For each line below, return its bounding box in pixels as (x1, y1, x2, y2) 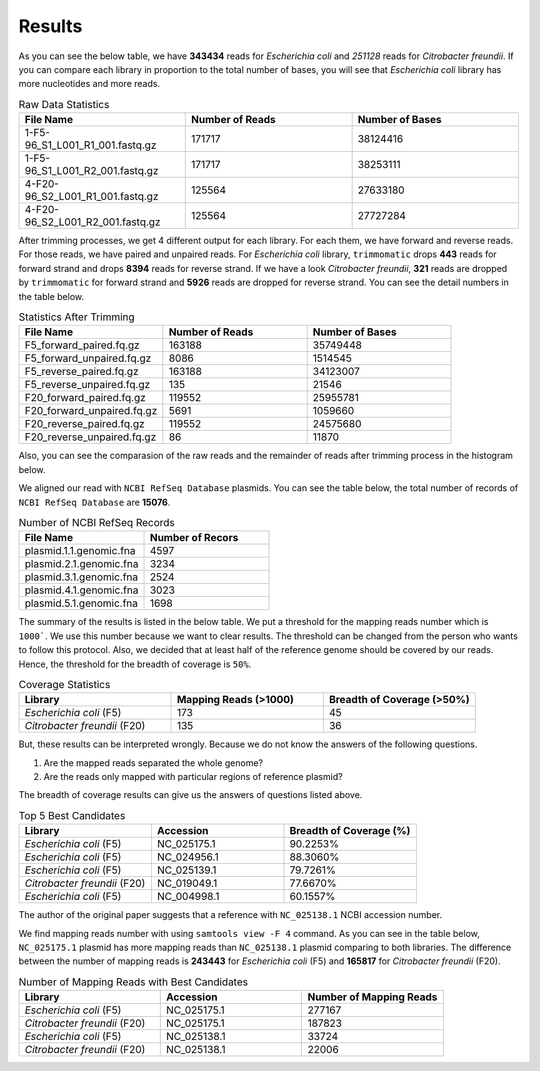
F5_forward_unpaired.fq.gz (24, 351, 152, 365)
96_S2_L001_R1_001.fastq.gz (24, 190, 159, 204)
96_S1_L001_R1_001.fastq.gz (24, 138, 157, 152)
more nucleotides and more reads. (18, 78, 160, 90)
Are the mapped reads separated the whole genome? (43, 756, 264, 769)
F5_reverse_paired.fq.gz (24, 365, 139, 379)
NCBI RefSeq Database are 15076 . (18, 496, 171, 508)
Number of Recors (149, 531, 239, 545)
